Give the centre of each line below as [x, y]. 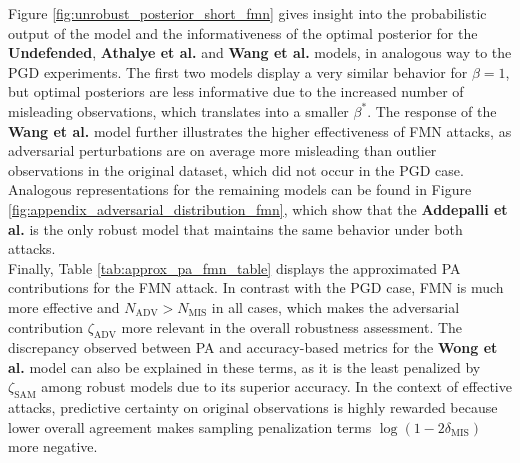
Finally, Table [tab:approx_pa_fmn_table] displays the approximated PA [234, 267]
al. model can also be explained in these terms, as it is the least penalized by [244, 366]
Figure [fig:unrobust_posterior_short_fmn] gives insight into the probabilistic [247, 13]
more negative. [53, 446]
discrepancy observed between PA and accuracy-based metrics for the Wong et [253, 347]
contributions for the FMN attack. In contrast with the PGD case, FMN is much [256, 287]
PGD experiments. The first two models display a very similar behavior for [238, 71]
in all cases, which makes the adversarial [335, 306]
